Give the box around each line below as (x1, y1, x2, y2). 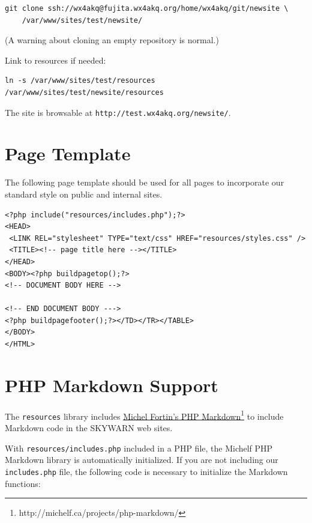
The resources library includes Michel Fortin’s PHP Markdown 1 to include (5, 408, 284, 422)
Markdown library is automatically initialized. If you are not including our (5, 453, 278, 466)
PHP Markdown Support (5, 372, 218, 397)
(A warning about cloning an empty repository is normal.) (5, 34, 219, 46)
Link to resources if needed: (5, 53, 106, 66)
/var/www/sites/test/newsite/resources (5, 88, 164, 97)
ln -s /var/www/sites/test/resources (5, 76, 155, 85)
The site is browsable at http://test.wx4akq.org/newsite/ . (5, 106, 231, 118)
